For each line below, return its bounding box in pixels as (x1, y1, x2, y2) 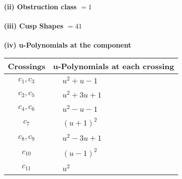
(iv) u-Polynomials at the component (4, 40, 132, 50)
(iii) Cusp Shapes (4, 21, 64, 31)
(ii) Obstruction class (4, 1, 77, 11)
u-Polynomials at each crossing (53, 60, 174, 72)
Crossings (8, 60, 45, 72)
